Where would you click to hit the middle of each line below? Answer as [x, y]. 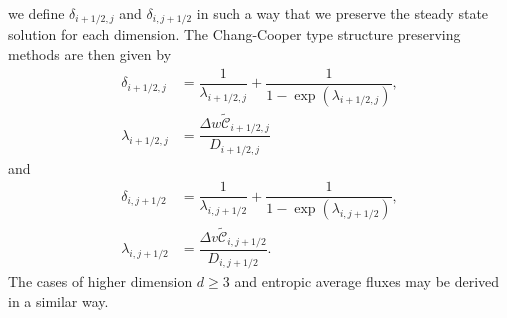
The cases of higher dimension [100, 281]
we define [36, 13]
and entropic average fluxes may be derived [367, 281]
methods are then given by [90, 54]
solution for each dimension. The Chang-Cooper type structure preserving [234, 34]
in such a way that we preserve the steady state [342, 13]
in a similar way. [58, 301]
